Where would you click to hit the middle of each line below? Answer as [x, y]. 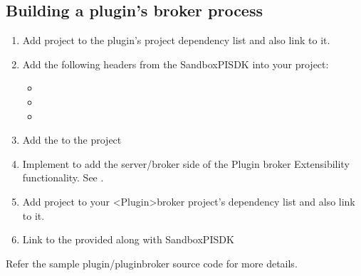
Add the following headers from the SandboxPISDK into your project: [176, 64]
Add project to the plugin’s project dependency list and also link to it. [176, 40]
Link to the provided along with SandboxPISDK [128, 239]
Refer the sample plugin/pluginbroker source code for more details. [152, 263]
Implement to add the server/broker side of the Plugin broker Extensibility [186, 163]
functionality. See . [63, 177]
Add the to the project [72, 140]
